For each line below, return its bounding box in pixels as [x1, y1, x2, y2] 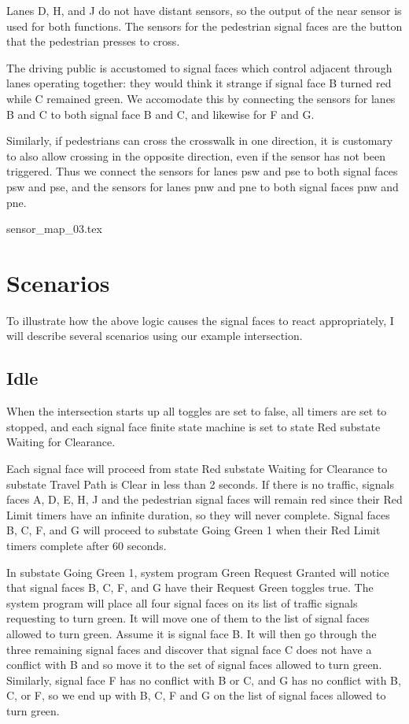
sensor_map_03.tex [6, 220, 102, 237]
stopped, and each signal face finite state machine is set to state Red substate [6, 418, 381, 434]
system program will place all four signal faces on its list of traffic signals [6, 594, 358, 611]
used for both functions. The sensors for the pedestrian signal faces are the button [6, 17, 403, 34]
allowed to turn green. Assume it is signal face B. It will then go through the [6, 625, 377, 641]
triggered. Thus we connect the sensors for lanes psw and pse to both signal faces [6, 163, 398, 179]
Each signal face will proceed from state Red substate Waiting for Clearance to [6, 460, 388, 477]
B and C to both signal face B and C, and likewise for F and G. [6, 105, 315, 122]
